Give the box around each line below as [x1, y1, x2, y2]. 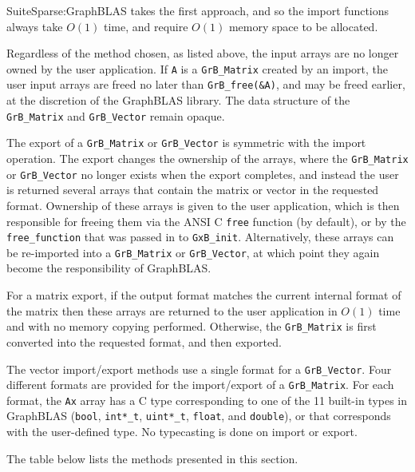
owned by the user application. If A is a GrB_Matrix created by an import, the [6, 60, 389, 77]
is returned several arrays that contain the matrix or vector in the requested [6, 181, 379, 198]
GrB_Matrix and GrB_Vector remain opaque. [6, 107, 225, 124]
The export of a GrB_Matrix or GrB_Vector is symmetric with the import [6, 134, 366, 151]
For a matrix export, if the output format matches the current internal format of [6, 287, 401, 303]
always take [6, 18, 63, 34]
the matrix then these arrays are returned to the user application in [6, 302, 338, 319]
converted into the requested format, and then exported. [6, 333, 282, 350]
